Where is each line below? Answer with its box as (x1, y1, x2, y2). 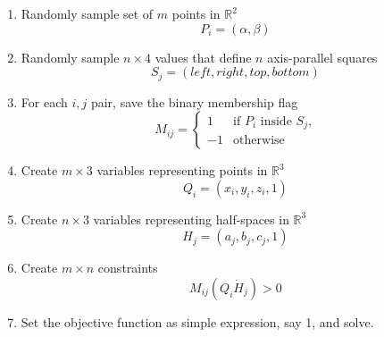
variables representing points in (96, 161, 268, 180)
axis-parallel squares (267, 47, 378, 66)
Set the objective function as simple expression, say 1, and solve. (21, 313, 374, 332)
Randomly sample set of (21, 4, 154, 22)
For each (21, 92, 68, 111)
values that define (154, 47, 252, 66)
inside (260, 115, 292, 128)
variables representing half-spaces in (93, 209, 289, 228)
